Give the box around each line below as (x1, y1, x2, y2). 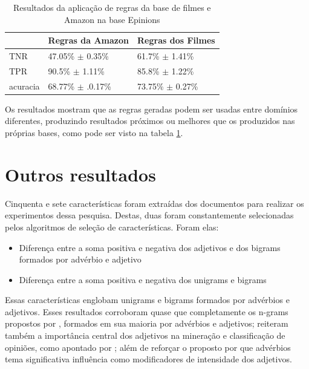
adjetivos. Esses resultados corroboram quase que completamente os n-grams (5, 305, 288, 318)
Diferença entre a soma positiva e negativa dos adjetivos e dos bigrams (19, 241, 281, 253)
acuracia (9, 79, 40, 92)
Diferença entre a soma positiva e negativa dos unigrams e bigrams (19, 273, 267, 286)
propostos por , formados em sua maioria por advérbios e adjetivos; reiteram (5, 317, 288, 330)
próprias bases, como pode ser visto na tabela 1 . (5, 126, 183, 139)
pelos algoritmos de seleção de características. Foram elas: (5, 220, 219, 233)
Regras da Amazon (48, 34, 129, 47)
